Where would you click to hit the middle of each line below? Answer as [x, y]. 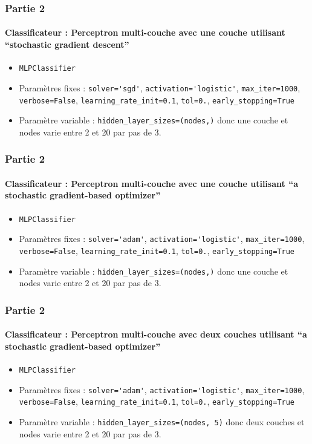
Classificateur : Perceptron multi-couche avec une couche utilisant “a [151, 183]
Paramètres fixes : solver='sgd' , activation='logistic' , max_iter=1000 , [160, 87]
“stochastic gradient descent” [67, 44]
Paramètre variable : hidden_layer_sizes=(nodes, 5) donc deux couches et [162, 422]
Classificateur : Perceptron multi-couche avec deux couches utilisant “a [156, 334]
